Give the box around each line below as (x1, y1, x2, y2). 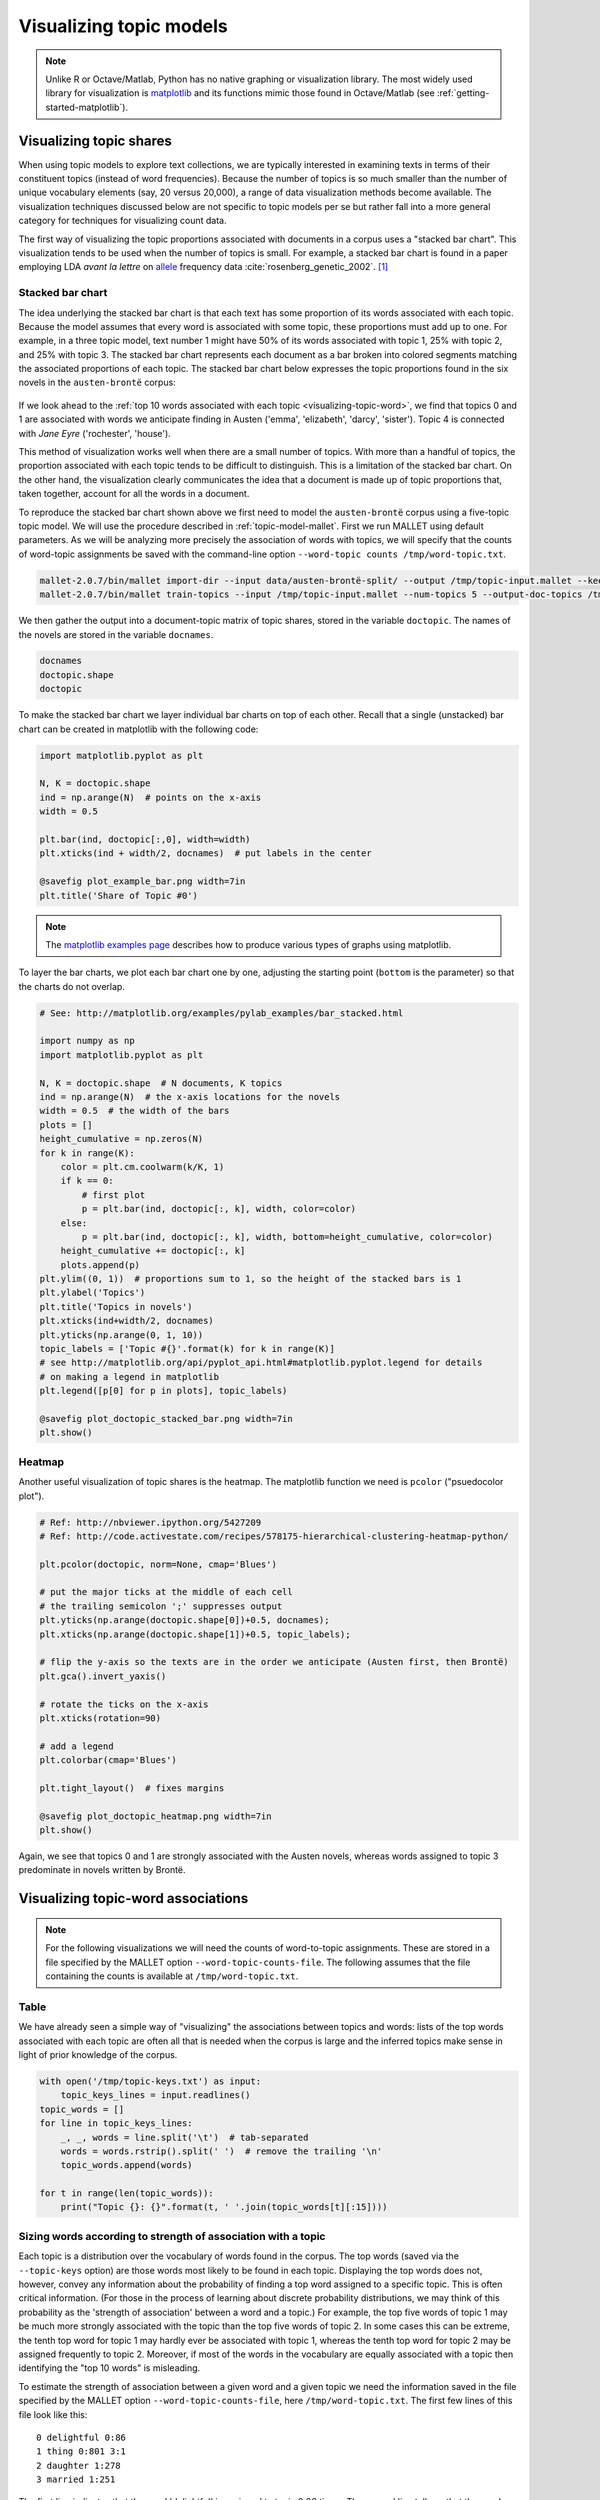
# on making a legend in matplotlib (39, 1371, 220, 1382)
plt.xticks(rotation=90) (39, 1712, 162, 1724)
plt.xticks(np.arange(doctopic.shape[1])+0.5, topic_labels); (39, 1628, 351, 1640)
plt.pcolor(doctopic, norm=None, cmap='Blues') (39, 1558, 277, 1570)
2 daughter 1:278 (36, 2460, 121, 2471)
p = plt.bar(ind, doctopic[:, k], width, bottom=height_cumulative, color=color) (81, 1231, 494, 1242)
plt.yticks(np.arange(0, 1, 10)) (39, 1329, 204, 1340)
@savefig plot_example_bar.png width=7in (39, 876, 246, 887)
